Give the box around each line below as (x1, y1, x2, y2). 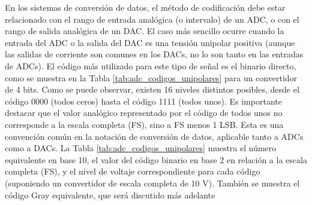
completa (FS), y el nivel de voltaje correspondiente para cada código (5, 165, 260, 178)
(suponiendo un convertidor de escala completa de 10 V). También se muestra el (5, 176, 300, 189)
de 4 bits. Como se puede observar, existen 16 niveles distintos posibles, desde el (5, 83, 299, 96)
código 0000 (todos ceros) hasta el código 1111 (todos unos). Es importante (5, 94, 282, 107)
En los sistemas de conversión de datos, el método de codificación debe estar (5, 1, 286, 13)
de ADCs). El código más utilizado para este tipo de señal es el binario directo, (5, 59, 296, 72)
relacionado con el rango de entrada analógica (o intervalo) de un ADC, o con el (5, 13, 299, 25)
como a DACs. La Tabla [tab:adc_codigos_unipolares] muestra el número (5, 142, 277, 154)
